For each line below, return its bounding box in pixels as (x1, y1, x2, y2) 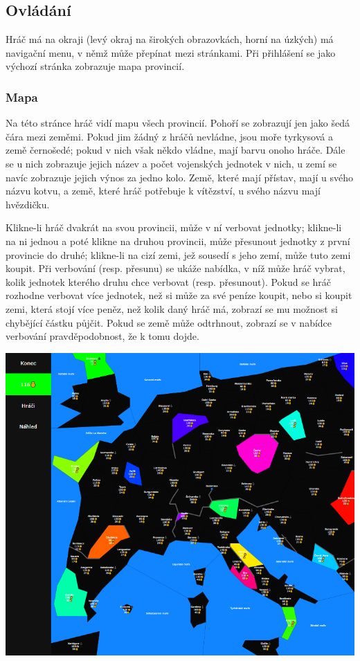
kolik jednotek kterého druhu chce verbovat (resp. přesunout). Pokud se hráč (6, 274, 332, 289)
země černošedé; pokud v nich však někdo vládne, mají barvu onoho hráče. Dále (6, 143, 345, 157)
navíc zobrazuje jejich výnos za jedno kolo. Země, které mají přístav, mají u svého (6, 170, 353, 184)
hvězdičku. (6, 197, 50, 211)
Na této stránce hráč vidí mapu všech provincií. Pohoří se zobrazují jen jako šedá (6, 116, 350, 130)
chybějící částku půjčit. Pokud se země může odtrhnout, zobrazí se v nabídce (6, 315, 332, 329)
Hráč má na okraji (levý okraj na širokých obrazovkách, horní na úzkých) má (6, 32, 334, 46)
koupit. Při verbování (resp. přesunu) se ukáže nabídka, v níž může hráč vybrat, (6, 261, 345, 275)
